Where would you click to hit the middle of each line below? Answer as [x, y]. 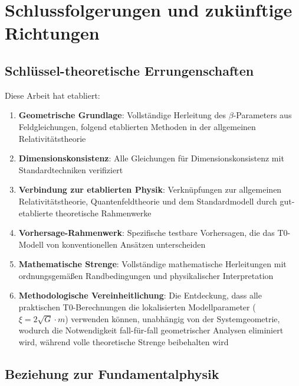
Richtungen [52, 33]
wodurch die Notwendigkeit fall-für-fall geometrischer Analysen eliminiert [151, 330]
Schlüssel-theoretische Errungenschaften [129, 70]
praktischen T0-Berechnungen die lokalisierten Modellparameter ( [137, 307]
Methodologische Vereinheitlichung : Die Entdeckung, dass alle [140, 295]
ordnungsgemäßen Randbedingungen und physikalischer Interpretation [146, 275]
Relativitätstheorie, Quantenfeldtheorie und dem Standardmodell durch [148, 201]
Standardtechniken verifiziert [71, 169]
